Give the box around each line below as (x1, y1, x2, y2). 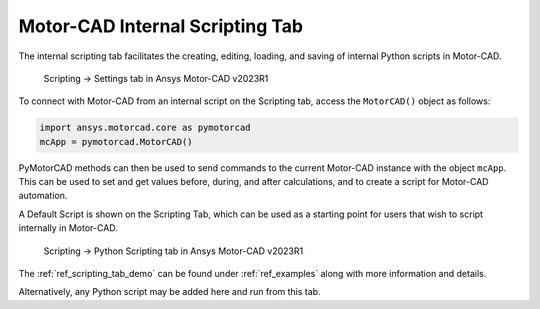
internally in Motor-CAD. (18, 222, 119, 234)
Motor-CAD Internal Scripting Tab (18, 15, 304, 37)
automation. (18, 190, 68, 202)
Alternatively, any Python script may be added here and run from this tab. (18, 286, 321, 298)
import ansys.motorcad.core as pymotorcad (39, 122, 251, 134)
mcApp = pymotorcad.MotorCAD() (39, 136, 194, 147)
